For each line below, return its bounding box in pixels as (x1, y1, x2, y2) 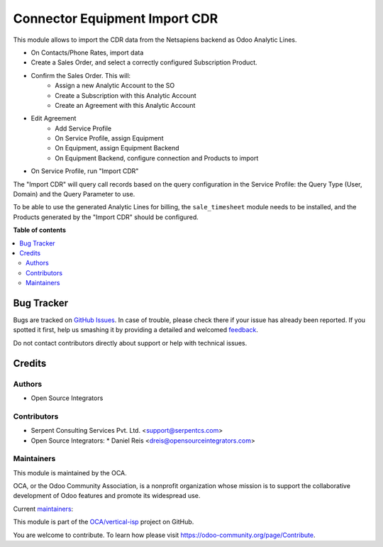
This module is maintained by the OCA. (13, 468, 127, 477)
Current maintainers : (13, 504, 74, 513)
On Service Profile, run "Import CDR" (30, 167, 139, 175)
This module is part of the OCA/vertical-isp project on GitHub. (13, 518, 194, 526)
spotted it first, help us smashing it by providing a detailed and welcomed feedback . (13, 326, 259, 334)
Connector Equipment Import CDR (13, 11, 218, 26)
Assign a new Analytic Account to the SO (55, 82, 175, 90)
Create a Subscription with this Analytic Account (55, 91, 196, 99)
